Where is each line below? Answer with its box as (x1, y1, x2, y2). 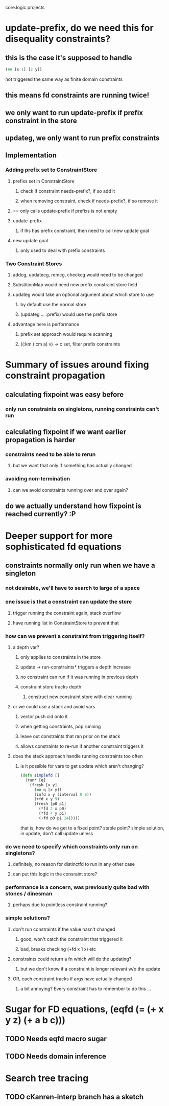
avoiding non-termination (5, 475, 70, 482)
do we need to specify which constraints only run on (5, 843, 138, 850)
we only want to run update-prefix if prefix (5, 108, 143, 117)
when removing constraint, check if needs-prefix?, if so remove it (20, 198, 158, 204)
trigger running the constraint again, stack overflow (12, 610, 121, 616)
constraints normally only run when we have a (5, 561, 155, 570)
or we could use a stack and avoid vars (12, 704, 95, 709)
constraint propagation (5, 370, 106, 381)
